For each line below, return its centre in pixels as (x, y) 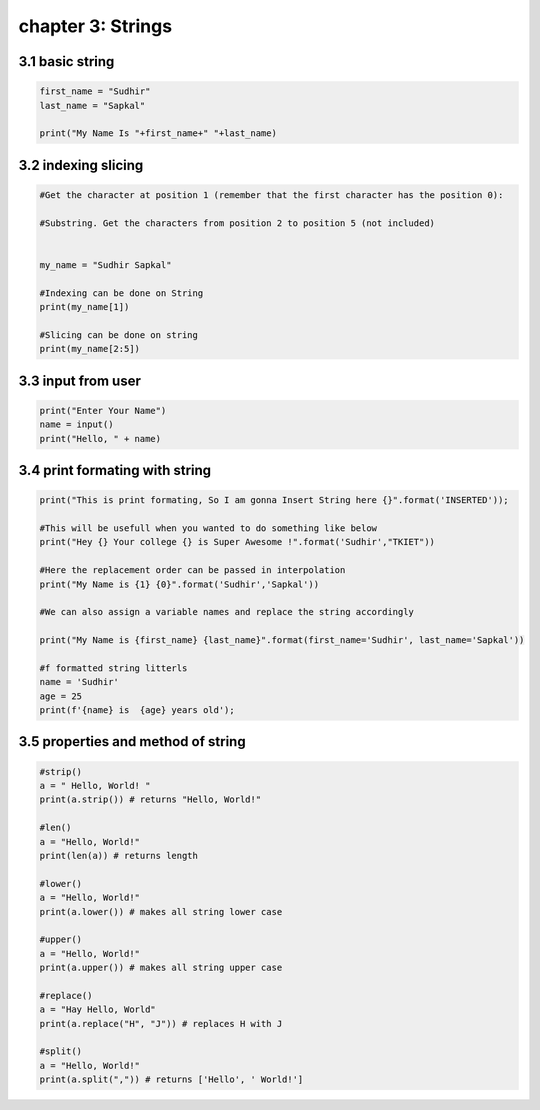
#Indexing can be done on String (121, 293)
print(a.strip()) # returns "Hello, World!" (150, 799)
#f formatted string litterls (113, 668)
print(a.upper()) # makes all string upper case (161, 968)
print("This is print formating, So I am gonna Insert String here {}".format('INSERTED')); (274, 500)
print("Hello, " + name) (100, 438)
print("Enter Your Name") (103, 410)
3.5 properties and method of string (132, 741)
